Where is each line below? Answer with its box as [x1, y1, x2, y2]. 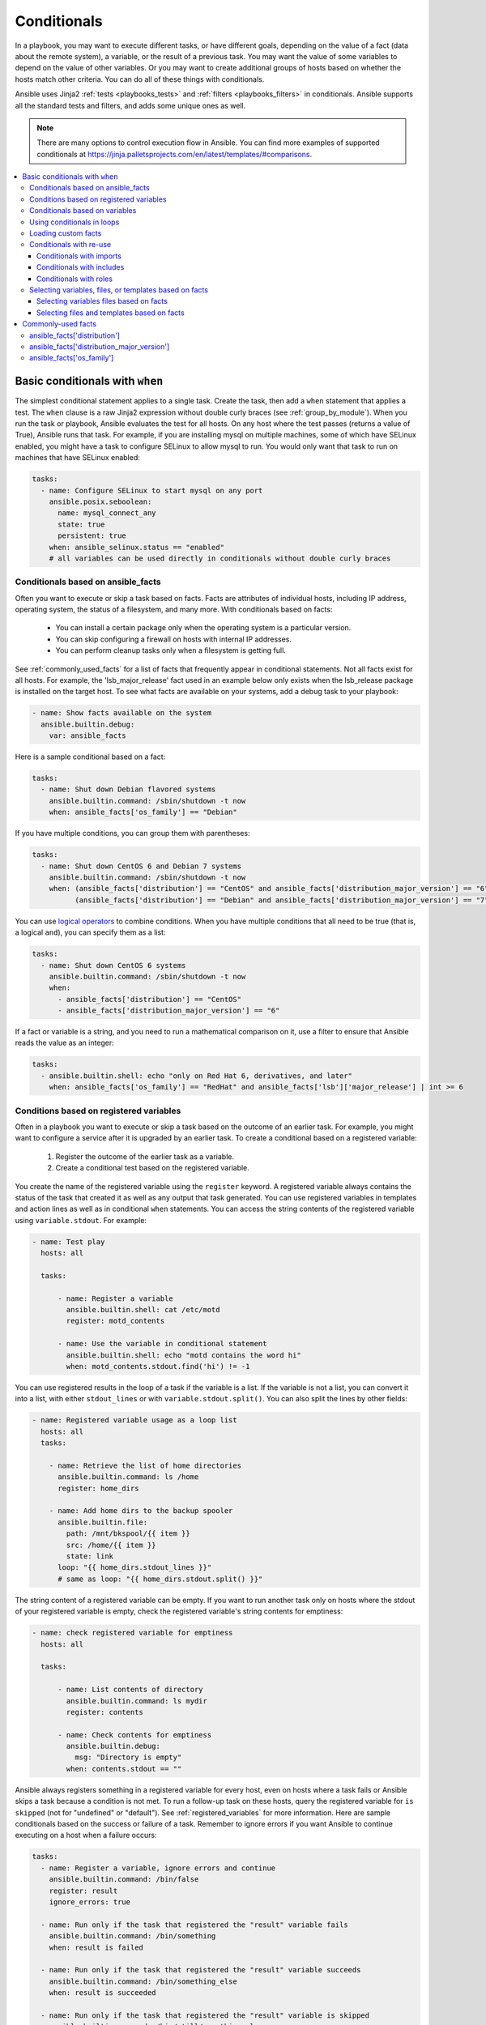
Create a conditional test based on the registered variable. [55, 1163, 250, 1173]
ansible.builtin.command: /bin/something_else [49, 1976, 238, 1986]
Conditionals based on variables [29, 206, 137, 215]
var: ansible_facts [49, 731, 127, 740]
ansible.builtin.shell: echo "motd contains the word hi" [66, 1350, 301, 1360]
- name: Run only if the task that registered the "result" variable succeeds [40, 1965, 361, 1975]
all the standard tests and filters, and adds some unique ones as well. [15, 100, 246, 110]
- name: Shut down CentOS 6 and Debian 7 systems [40, 861, 242, 871]
